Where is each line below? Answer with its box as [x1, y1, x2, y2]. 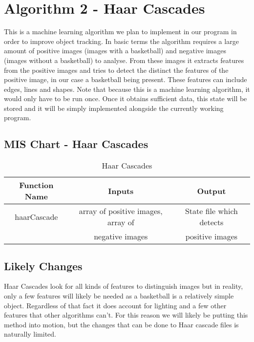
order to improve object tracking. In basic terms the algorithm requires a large [4, 36, 239, 46]
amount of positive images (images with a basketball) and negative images [4, 45, 226, 56]
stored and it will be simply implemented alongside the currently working [4, 103, 224, 113]
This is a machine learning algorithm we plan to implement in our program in [4, 26, 237, 37]
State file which [185, 205, 238, 217]
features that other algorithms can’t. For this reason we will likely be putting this [4, 310, 248, 320]
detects [199, 216, 224, 228]
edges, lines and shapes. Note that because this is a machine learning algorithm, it [4, 84, 250, 94]
